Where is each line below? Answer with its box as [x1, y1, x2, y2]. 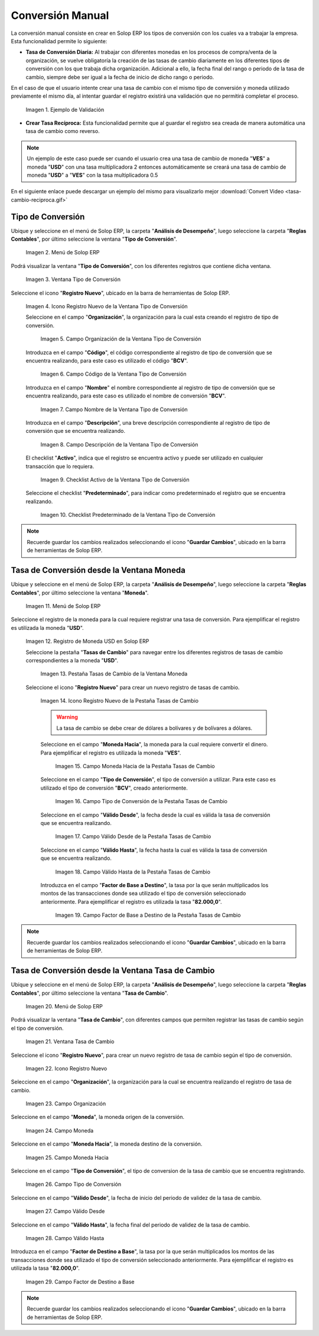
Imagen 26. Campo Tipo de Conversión [25, 1180, 121, 1188]
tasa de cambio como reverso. [25, 128, 100, 135]
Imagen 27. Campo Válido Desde [25, 1208, 105, 1215]
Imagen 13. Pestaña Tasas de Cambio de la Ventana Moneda [40, 670, 188, 677]
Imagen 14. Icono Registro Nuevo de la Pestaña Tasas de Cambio [40, 697, 199, 704]
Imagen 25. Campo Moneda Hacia [25, 1154, 109, 1161]
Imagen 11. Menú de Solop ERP [25, 602, 101, 609]
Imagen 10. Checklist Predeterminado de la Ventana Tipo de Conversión [40, 512, 216, 519]
